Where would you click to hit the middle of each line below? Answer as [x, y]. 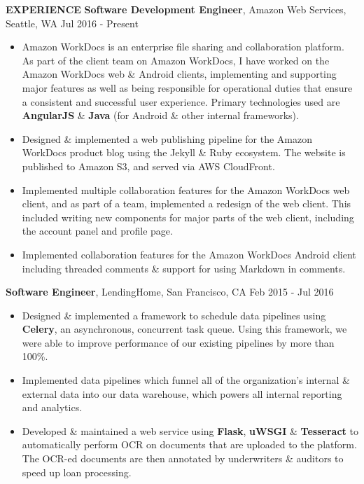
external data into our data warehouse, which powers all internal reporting [182, 393]
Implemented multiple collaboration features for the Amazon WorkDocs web [186, 189]
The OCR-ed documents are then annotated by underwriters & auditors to [183, 458]
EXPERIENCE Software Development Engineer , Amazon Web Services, [176, 9]
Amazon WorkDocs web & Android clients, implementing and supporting [179, 74]
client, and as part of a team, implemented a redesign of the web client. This [187, 203]
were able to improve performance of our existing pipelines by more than [178, 342]
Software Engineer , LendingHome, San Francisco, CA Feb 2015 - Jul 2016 [170, 292]
